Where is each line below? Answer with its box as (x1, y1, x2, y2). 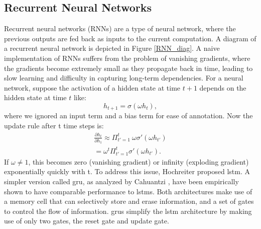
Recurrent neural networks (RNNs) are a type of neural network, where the (4, 23, 236, 34)
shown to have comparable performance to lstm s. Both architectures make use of (4, 186, 252, 196)
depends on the (199, 82, 246, 93)
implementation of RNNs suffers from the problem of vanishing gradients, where (4, 52, 250, 63)
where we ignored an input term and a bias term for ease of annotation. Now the (4, 110, 253, 121)
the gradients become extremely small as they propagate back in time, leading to (4, 62, 253, 73)
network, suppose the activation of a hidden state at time (4, 82, 181, 93)
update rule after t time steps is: (4, 120, 104, 130)
